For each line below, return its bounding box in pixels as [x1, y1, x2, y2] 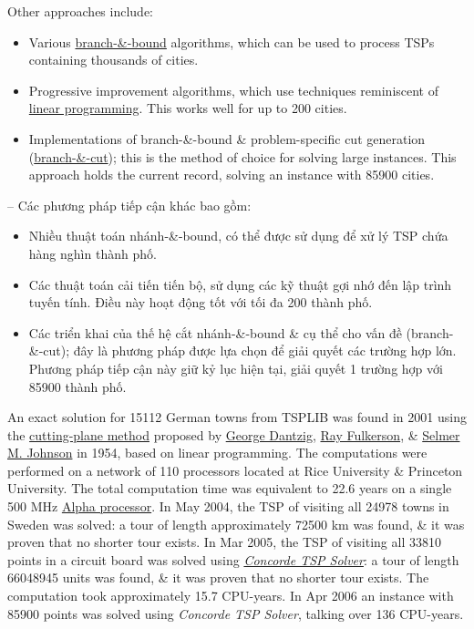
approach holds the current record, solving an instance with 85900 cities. [28, 165, 435, 184]
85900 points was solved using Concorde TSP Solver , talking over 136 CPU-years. [7, 603, 464, 623]
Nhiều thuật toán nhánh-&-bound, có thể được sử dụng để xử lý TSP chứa [28, 226, 448, 245]
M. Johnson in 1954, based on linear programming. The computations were [7, 443, 428, 462]
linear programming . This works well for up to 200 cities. [28, 98, 347, 118]
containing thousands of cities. [28, 50, 199, 69]
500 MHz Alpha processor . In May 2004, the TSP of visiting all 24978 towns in [7, 497, 449, 516]
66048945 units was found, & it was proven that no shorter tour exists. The [7, 568, 429, 587]
